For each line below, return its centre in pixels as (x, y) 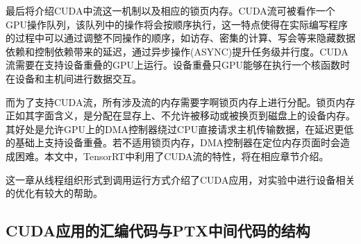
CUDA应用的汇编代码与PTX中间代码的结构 (158, 230)
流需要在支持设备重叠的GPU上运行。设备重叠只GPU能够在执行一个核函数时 (178, 65)
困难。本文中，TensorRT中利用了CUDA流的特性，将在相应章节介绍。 (172, 156)
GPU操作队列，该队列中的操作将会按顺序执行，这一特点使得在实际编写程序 (177, 24)
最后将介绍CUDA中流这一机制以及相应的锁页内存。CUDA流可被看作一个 (170, 10)
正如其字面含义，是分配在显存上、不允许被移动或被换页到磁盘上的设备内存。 (180, 115)
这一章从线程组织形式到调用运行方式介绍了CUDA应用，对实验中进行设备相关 (180, 179)
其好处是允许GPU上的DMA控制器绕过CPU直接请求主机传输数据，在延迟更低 (180, 129)
